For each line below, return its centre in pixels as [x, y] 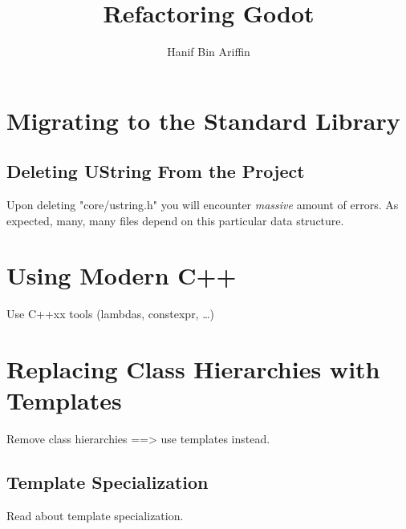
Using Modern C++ [122, 275]
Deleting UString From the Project [156, 171]
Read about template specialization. [95, 516]
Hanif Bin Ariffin [209, 52]
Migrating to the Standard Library [203, 120]
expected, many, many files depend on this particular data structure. [175, 220]
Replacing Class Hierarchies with [193, 369]
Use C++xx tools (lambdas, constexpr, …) [110, 314]
